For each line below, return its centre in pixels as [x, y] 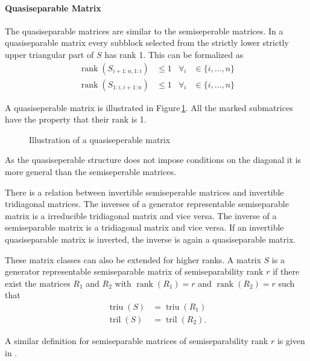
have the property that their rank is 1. [76, 119]
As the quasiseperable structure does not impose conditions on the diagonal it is [153, 160]
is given [291, 341]
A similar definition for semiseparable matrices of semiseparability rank [137, 341]
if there [286, 271]
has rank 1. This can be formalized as [174, 54]
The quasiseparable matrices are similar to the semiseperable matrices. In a [144, 30]
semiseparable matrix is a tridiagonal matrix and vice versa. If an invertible [144, 227]
